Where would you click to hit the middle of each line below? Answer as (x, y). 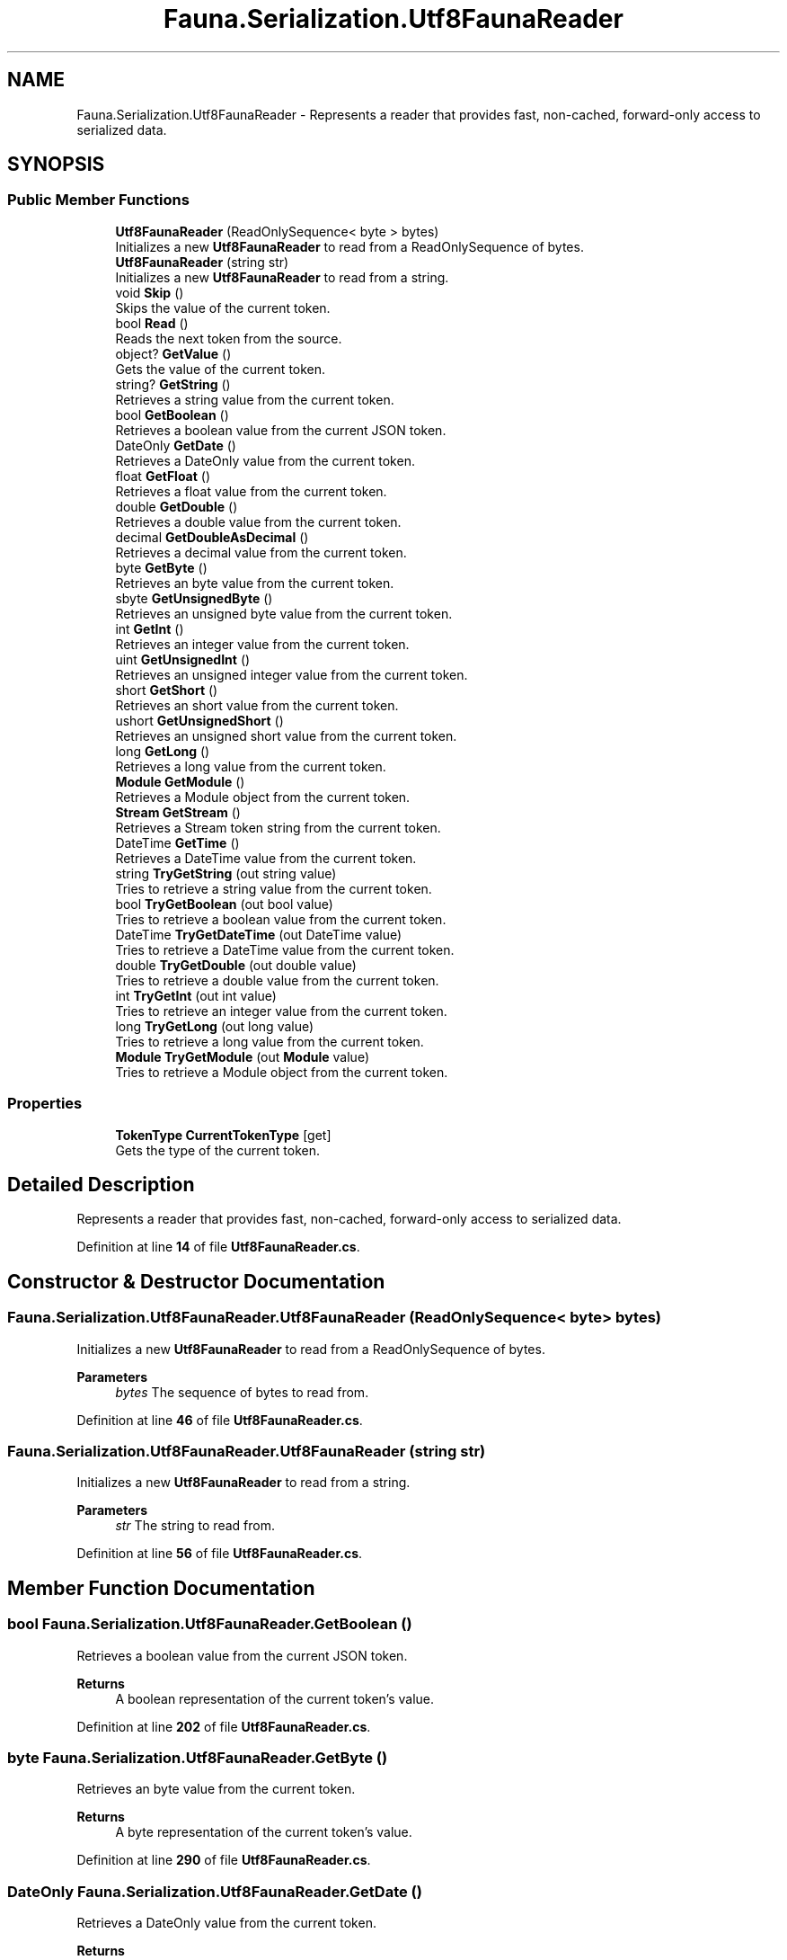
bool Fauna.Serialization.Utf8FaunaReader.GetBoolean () (210, 1624)
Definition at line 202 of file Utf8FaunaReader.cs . (224, 1726)
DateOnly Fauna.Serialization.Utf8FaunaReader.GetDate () (215, 1891)
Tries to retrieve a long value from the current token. (270, 1041)
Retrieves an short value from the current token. (257, 705)
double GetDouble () (177, 506)
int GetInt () (150, 628)
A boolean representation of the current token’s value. (275, 1698)
